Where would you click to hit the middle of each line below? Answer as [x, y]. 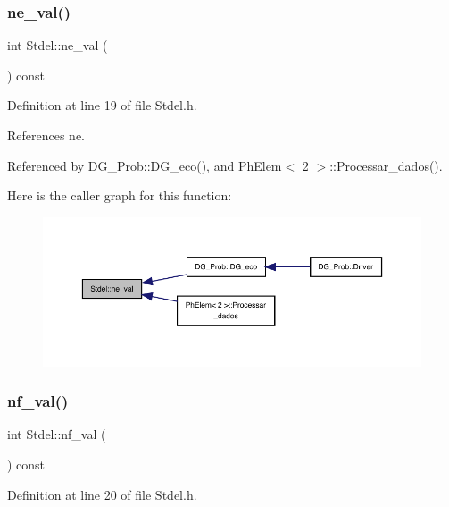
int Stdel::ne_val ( [58, 45]
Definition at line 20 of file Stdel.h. [102, 494]
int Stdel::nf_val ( [57, 434]
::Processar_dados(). [386, 165]
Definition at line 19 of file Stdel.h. [102, 105]
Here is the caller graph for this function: [120, 195]
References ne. [46, 135]
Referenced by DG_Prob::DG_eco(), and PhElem [145, 165]
